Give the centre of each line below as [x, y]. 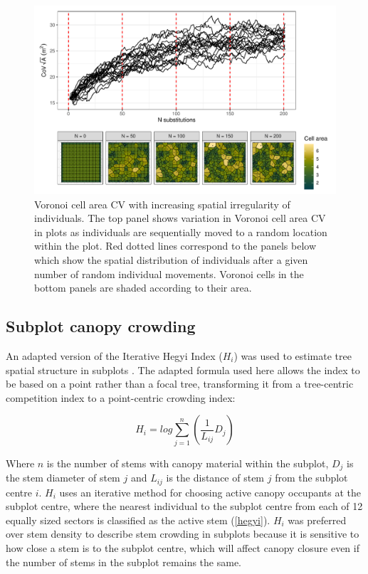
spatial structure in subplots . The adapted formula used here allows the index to [183, 370]
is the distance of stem [215, 478]
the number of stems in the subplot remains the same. [123, 562]
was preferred [317, 520]
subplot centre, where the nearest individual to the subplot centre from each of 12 [184, 506]
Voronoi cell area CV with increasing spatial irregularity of [162, 204]
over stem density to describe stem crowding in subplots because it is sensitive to [183, 534]
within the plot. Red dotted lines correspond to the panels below [175, 246]
